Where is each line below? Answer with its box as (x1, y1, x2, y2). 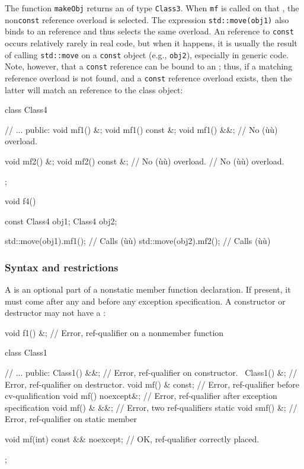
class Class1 (5, 346, 47, 359)
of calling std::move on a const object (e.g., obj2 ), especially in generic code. (5, 48, 289, 61)
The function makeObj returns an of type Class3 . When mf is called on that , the (5, 2, 299, 14)
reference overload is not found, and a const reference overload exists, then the (5, 71, 292, 84)
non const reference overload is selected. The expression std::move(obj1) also (5, 13, 289, 26)
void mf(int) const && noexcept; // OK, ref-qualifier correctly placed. (5, 433, 260, 445)
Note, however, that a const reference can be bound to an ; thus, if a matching (5, 60, 293, 72)
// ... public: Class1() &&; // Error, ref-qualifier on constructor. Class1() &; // (5, 366, 297, 379)
